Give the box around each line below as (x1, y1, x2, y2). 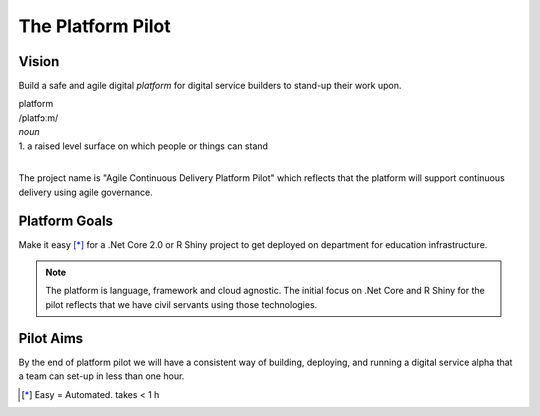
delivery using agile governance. (18, 186, 154, 198)
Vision (18, 53, 60, 70)
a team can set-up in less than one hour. (18, 370, 185, 382)
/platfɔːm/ (18, 111, 59, 124)
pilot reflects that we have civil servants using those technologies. (45, 298, 318, 310)
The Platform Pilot (18, 15, 172, 37)
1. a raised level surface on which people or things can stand (18, 140, 269, 152)
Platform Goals (18, 212, 114, 229)
